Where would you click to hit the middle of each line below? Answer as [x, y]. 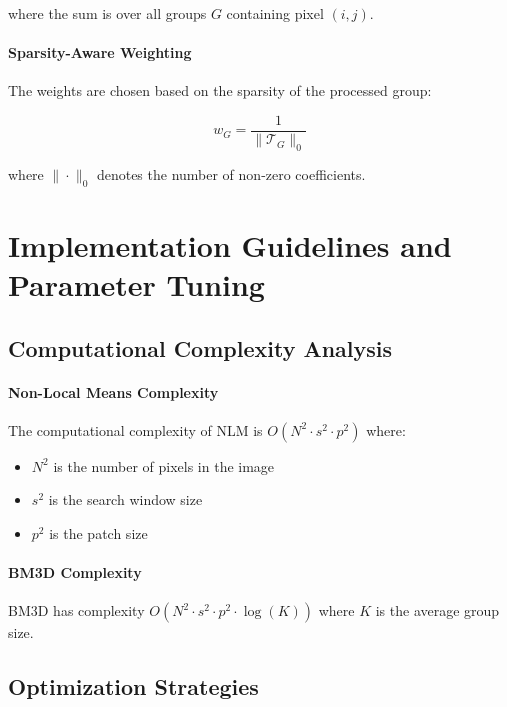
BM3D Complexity [75, 572]
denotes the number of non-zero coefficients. [231, 173]
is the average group [437, 610]
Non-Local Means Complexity [113, 391]
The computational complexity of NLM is [135, 429]
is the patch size [98, 532]
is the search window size [125, 499]
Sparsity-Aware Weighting [100, 52]
